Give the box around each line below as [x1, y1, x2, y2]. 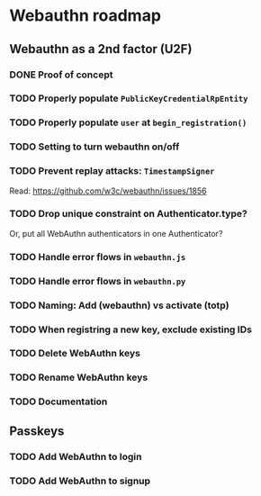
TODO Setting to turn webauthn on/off [9, 140, 180, 153]
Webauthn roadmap [9, 5, 162, 26]
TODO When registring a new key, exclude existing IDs [9, 323, 252, 336]
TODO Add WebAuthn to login [9, 450, 142, 463]
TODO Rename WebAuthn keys [9, 371, 148, 383]
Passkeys [9, 423, 65, 438]
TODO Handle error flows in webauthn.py [9, 275, 186, 287]
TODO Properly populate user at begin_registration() [9, 116, 247, 129]
